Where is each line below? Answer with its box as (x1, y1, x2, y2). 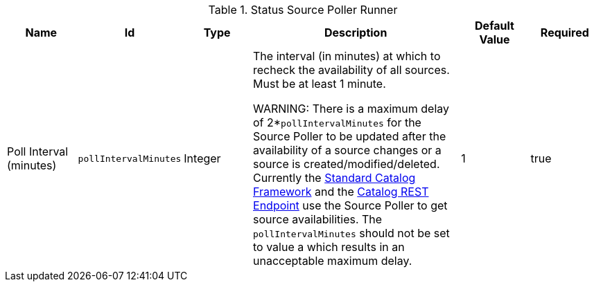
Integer (184, 151, 221, 165)
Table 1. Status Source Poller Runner (208, 3, 398, 17)
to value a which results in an (253, 240, 405, 254)
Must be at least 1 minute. (253, 77, 386, 91)
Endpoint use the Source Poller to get (253, 198, 448, 212)
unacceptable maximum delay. (253, 254, 412, 268)
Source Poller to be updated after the (253, 129, 446, 143)
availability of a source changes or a (253, 143, 442, 157)
